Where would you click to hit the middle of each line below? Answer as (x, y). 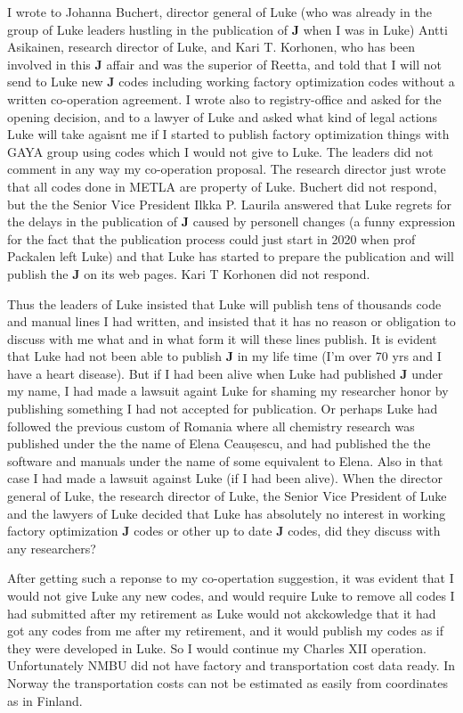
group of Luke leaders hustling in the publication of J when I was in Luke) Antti (227, 29)
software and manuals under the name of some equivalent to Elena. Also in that (225, 460)
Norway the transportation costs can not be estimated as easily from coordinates (227, 682)
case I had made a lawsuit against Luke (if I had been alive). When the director (225, 478)
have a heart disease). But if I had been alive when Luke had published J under (225, 373)
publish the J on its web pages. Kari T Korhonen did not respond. (189, 273)
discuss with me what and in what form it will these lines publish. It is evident (222, 338)
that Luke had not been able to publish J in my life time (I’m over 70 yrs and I (224, 356)
